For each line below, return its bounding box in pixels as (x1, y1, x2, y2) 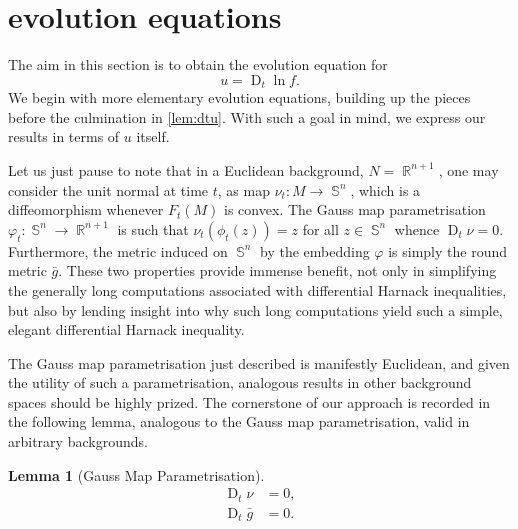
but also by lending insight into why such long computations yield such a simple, (8, 299, 503, 320)
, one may (438, 159, 499, 180)
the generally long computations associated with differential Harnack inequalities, (8, 279, 507, 300)
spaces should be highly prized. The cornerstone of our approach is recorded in (8, 391, 491, 412)
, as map (217, 179, 270, 200)
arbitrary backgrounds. (8, 431, 148, 452)
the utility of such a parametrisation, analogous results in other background (8, 372, 472, 393)
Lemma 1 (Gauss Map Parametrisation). (8, 464, 265, 485)
